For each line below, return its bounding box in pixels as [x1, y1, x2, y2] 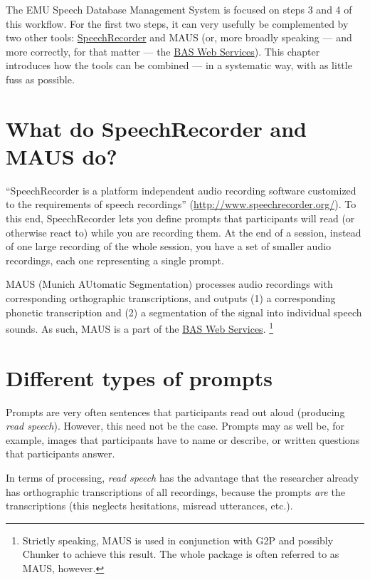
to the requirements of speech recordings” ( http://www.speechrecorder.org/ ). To [6, 197, 356, 212]
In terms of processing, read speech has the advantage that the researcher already [6, 470, 359, 485]
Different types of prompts [6, 363, 273, 392]
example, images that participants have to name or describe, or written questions [6, 432, 360, 447]
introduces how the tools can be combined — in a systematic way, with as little [6, 58, 352, 73]
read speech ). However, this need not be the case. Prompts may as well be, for [6, 418, 344, 433]
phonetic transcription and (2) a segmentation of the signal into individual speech [6, 304, 362, 319]
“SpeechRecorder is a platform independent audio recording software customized [6, 182, 356, 197]
